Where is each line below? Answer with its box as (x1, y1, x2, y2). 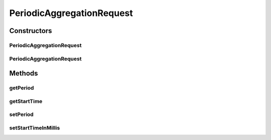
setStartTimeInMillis (9, 124, 60, 131)
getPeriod (9, 84, 34, 91)
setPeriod (9, 111, 34, 118)
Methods (9, 69, 38, 77)
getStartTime (9, 97, 43, 104)
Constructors (9, 26, 52, 35)
